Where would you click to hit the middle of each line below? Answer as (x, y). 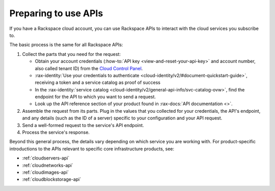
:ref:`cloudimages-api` (46, 172)
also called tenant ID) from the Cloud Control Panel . (89, 68)
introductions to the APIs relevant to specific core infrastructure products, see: (92, 149)
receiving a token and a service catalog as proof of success (98, 83)
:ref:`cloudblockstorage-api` (52, 179)
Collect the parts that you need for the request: (71, 54)
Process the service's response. (56, 133)
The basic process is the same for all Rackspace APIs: (66, 45)
